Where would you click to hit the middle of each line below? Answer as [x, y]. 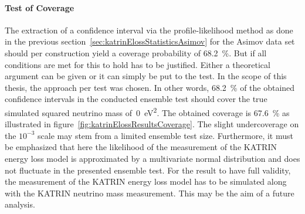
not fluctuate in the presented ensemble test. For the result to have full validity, [148, 170]
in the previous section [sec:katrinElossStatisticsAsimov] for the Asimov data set [150, 41]
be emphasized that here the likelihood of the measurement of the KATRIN [141, 147]
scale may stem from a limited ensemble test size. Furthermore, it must [165, 135]
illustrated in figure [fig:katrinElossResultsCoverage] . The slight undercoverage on [152, 124]
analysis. [20, 204]
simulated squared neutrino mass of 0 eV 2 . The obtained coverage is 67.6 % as [147, 111]
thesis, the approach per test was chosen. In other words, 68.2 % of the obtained [150, 87]
